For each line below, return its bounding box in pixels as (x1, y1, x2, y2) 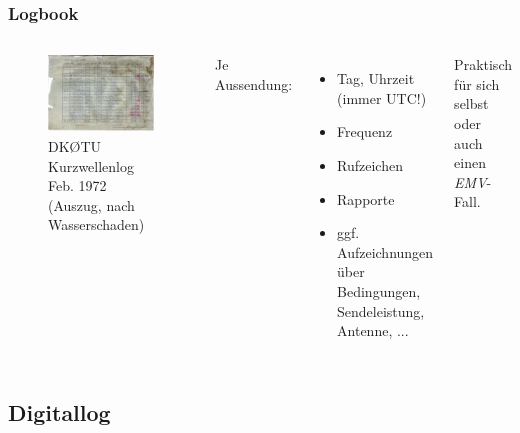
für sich (454, 73, 500, 94)
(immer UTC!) (337, 87, 427, 108)
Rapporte (337, 188, 395, 209)
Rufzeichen (337, 155, 403, 175)
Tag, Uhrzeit (337, 68, 415, 89)
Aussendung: (215, 73, 293, 94)
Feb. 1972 (48, 175, 107, 196)
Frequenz (337, 121, 393, 142)
